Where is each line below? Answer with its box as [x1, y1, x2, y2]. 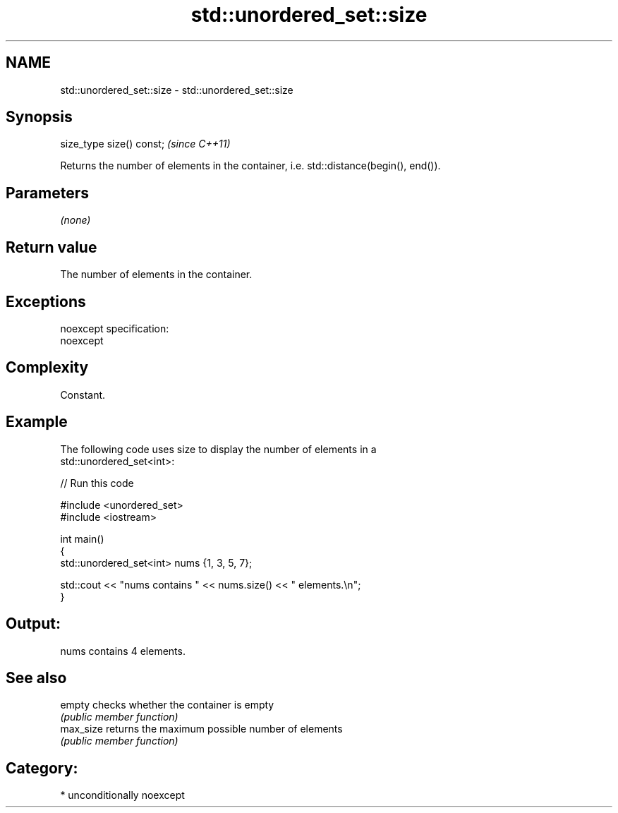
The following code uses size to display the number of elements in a [60, 442, 377, 455]
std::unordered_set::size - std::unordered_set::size [60, 83, 293, 96]
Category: [6, 759, 78, 777]
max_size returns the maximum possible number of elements [60, 723, 343, 735]
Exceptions [6, 292, 86, 311]
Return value [6, 238, 97, 256]
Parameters [6, 183, 89, 202]
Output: [6, 615, 61, 633]
